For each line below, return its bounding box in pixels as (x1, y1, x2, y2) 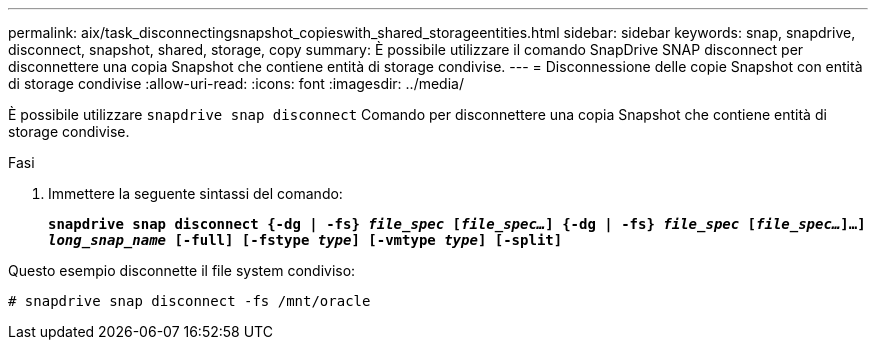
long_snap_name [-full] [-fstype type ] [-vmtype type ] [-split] (48, 232, 563, 248)
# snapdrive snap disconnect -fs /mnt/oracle (8, 293, 371, 309)
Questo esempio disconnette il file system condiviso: (8, 262, 356, 279)
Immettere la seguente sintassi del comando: (48, 185, 343, 202)
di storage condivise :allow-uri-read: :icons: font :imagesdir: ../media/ (8, 75, 464, 92)
